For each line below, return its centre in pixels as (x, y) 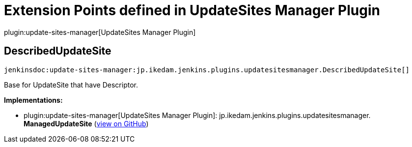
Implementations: (33, 100)
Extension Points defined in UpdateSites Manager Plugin (192, 10)
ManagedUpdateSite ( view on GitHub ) (86, 123)
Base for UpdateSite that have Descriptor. (71, 85)
